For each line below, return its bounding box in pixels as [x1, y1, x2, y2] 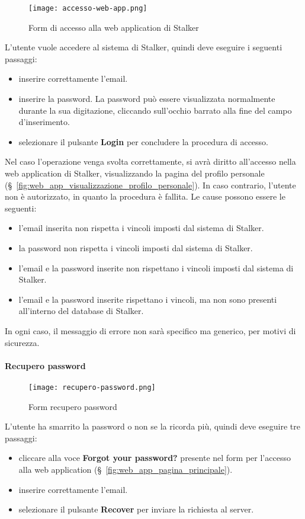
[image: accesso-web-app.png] [28, 4, 147, 12]
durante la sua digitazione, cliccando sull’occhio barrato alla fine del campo [18, 104, 292, 116]
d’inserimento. [18, 116, 70, 128]
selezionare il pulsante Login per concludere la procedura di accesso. [18, 135, 268, 148]
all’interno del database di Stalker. [18, 305, 144, 317]
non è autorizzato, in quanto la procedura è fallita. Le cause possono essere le [5, 190, 285, 203]
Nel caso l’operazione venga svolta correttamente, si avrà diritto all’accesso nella [5, 155, 296, 168]
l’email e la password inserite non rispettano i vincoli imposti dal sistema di [18, 261, 294, 274]
